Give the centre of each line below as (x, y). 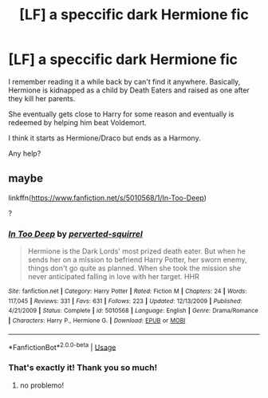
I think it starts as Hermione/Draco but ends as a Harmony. (104, 138)
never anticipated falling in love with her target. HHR (113, 277)
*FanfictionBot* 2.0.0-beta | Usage (62, 346)
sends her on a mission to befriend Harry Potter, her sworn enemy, (137, 260)
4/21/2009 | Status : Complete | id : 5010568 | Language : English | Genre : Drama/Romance (134, 311)
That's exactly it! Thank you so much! (83, 368)
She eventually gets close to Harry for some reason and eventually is (121, 114)
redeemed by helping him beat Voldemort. (78, 122)
